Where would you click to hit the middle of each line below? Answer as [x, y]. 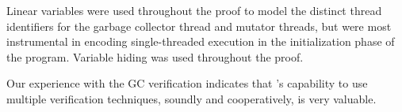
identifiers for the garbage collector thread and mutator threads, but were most [199, 26]
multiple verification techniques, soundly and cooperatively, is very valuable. [191, 98]
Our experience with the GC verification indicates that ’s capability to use [187, 83]
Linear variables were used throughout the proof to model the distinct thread [194, 10]
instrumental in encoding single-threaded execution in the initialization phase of [201, 41]
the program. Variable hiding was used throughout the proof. [155, 56]
